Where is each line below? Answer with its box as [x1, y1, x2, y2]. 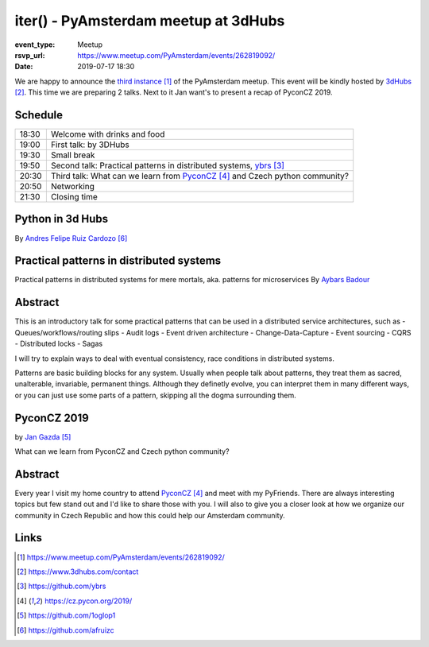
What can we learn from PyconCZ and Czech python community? [14, 446, 230, 456]
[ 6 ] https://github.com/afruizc [17, 625, 114, 635]
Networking [50, 181, 95, 192]
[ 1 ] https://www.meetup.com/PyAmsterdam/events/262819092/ [17, 552, 226, 562]
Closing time [50, 192, 99, 203]
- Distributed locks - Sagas [14, 339, 103, 349]
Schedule [14, 108, 64, 122]
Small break [50, 149, 95, 161]
